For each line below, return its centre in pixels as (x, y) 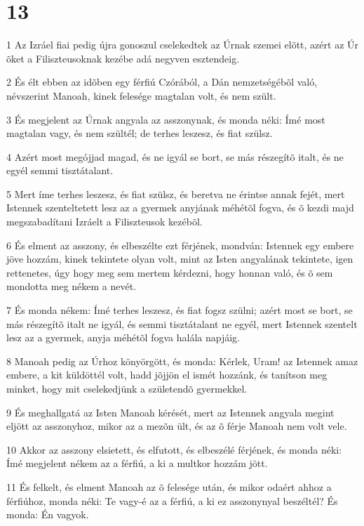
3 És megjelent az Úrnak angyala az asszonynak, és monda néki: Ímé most (166, 119)
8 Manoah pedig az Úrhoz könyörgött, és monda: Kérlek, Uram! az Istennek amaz (182, 361)
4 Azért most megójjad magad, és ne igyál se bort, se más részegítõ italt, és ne (175, 156)
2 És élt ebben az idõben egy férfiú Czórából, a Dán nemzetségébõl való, (162, 82)
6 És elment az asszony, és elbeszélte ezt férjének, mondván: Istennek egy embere (180, 245)
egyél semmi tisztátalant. (60, 170)
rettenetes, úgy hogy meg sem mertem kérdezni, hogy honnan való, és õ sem (170, 272)
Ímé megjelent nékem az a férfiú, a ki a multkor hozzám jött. (137, 463)
